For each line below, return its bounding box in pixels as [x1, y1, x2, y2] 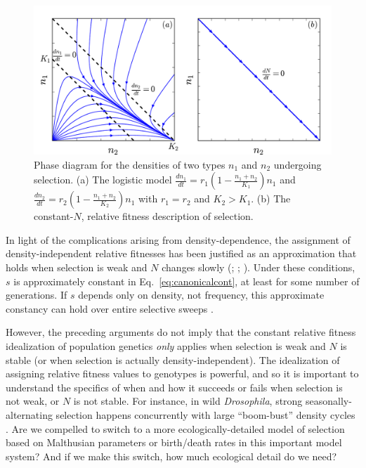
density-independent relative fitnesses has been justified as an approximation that [6, 246, 357, 261]
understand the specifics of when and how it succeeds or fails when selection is [6, 379, 343, 394]
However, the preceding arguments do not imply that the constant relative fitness [6, 325, 356, 339]
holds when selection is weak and [6, 259, 148, 274]
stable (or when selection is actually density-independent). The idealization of [6, 352, 340, 367]
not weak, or [6, 394, 60, 408]
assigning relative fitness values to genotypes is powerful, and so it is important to [6, 366, 359, 381]
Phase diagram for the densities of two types [34, 157, 226, 171]
